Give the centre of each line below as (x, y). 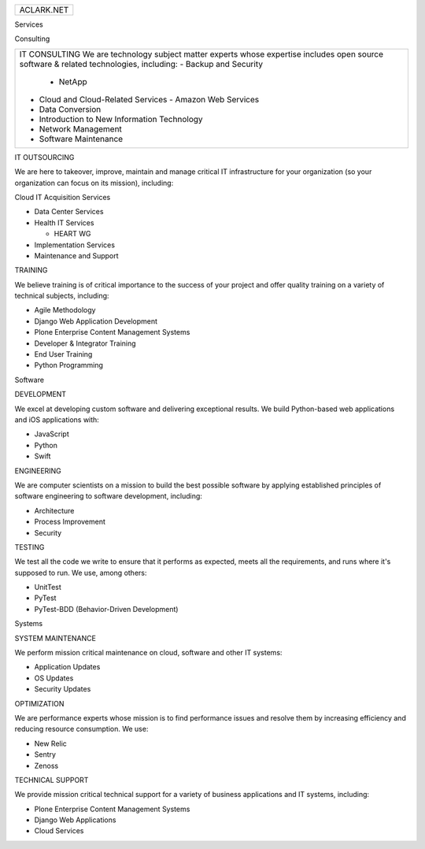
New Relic (50, 743)
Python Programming (69, 365)
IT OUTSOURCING (44, 157)
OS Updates (54, 678)
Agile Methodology (65, 310)
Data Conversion (70, 109)
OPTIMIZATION (39, 703)
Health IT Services (64, 222)
